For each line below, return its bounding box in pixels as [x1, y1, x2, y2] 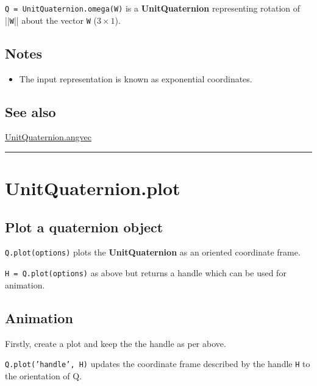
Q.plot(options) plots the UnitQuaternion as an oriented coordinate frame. [5, 246, 301, 259]
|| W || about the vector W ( [5, 13, 97, 26]
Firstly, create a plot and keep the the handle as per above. [5, 337, 226, 349]
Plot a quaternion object [5, 217, 163, 236]
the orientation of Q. [5, 369, 82, 382]
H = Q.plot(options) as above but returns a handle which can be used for [5, 266, 287, 279]
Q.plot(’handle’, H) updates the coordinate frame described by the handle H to [5, 357, 310, 370]
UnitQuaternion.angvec [5, 130, 92, 143]
